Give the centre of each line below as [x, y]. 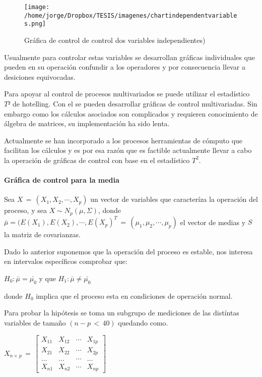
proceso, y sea [25, 210]
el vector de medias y [213, 222]
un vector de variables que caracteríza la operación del [174, 199]
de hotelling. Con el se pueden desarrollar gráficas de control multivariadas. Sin [135, 103]
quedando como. [143, 323]
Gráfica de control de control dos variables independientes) [115, 40]
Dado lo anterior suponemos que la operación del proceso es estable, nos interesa [128, 251]
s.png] [35, 24]
